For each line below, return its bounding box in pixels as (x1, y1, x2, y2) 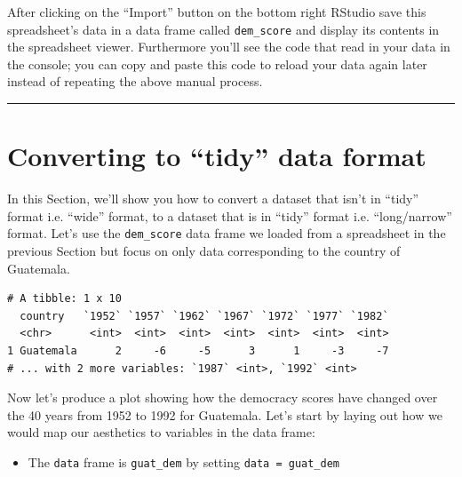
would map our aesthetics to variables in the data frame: (7, 423, 315, 441)
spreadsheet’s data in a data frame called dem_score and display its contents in (7, 20, 440, 38)
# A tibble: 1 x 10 (7, 292, 122, 306)
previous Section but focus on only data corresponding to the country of (7, 242, 401, 259)
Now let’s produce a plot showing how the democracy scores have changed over (7, 388, 438, 407)
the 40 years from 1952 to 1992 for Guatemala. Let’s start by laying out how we (7, 405, 442, 424)
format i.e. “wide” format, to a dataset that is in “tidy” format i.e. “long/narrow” (7, 206, 452, 225)
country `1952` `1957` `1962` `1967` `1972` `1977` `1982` (20, 309, 389, 322)
